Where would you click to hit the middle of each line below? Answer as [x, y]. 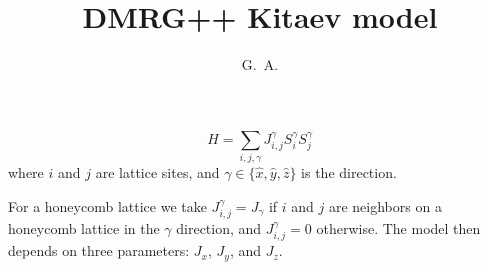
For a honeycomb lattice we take [107, 205]
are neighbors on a [385, 205]
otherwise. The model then [398, 228]
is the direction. [349, 172]
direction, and [219, 228]
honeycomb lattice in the [84, 228]
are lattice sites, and [157, 172]
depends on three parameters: [99, 250]
